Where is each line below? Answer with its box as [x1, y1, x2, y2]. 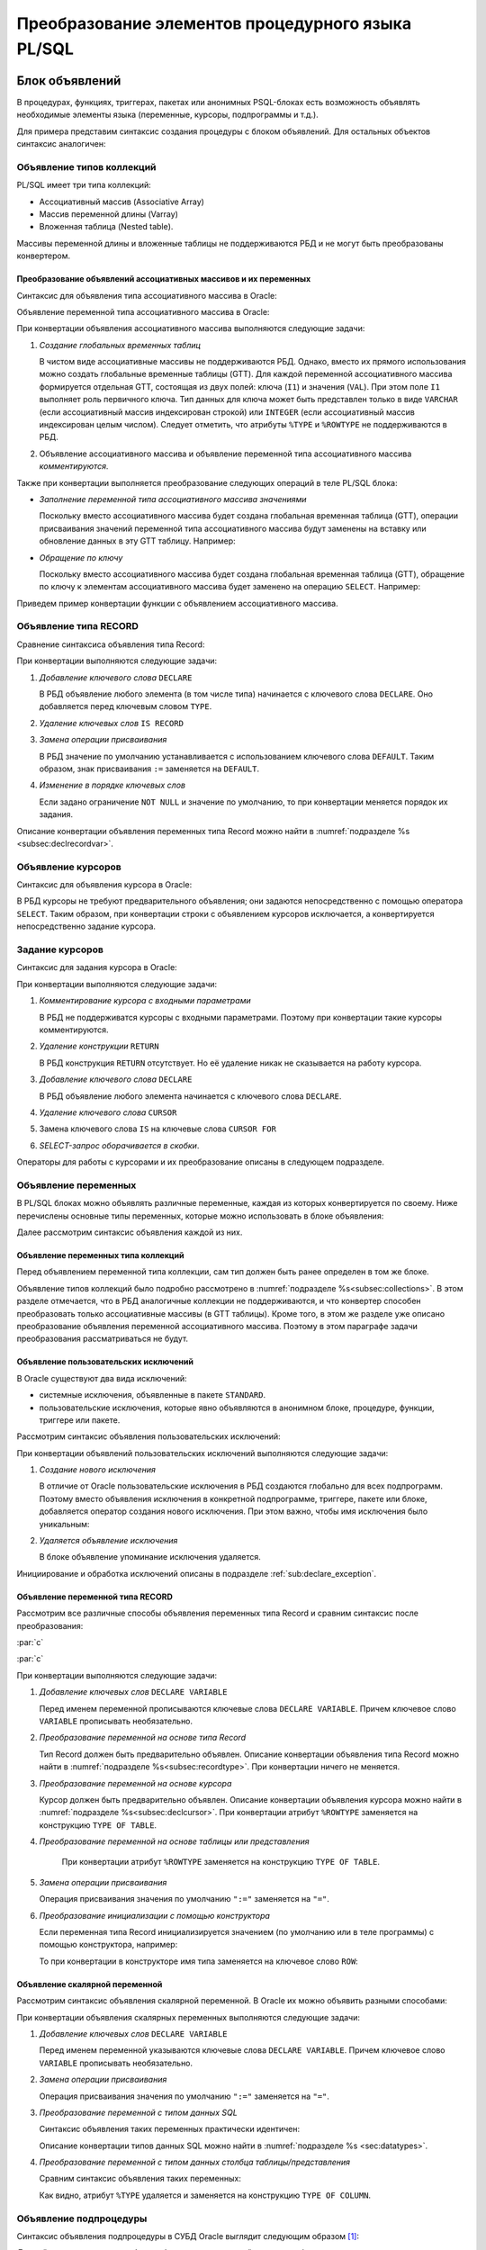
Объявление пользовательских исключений [16, 1356, 193, 1367]
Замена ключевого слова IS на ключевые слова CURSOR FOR [39, 1123, 276, 1134]
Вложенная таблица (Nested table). [39, 221, 174, 232]
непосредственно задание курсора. [16, 921, 157, 931]
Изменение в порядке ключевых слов [39, 779, 186, 791]
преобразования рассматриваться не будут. [16, 1333, 189, 1345]
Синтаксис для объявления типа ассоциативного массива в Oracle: [16, 290, 278, 301]
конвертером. [16, 250, 71, 261]
